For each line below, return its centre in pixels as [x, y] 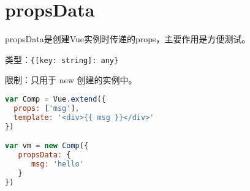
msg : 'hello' [57, 164]
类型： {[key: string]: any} [62, 59]
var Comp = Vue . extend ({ [55, 99]
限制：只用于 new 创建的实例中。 [71, 80]
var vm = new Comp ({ [47, 146]
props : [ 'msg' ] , [47, 108]
